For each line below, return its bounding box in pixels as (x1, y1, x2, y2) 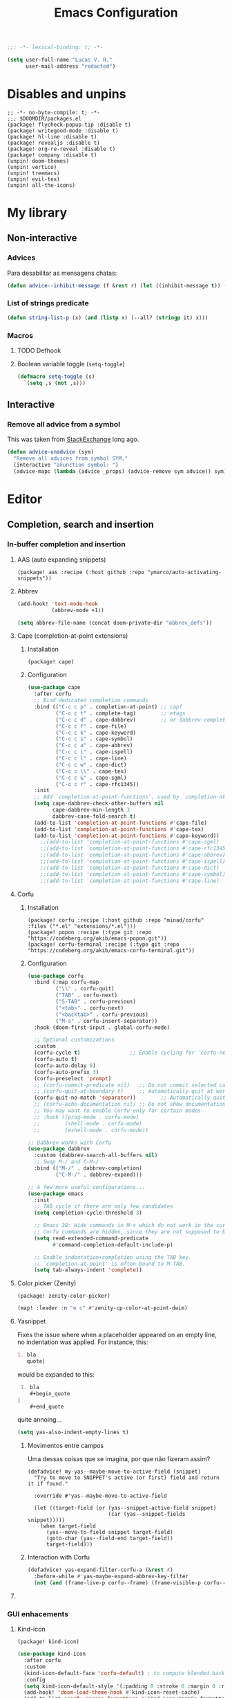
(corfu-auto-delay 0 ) (33, 1062, 97, 1069)
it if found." (27, 1481, 68, 1487)
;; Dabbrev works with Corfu (27, 1139, 112, 1146)
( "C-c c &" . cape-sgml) (55, 774, 127, 781)
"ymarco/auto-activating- (147, 569, 222, 575)
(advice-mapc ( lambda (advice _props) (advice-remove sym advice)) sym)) (13, 468, 230, 475)
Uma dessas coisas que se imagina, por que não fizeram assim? (27, 1455, 211, 1463)
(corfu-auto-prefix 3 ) (33, 1069, 99, 1075)
